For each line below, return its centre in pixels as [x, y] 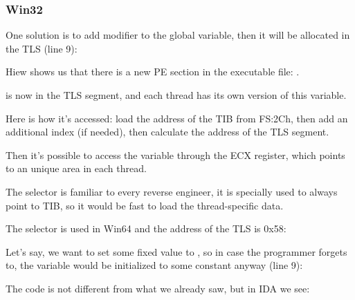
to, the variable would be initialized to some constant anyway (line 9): [154, 265]
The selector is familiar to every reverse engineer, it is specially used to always [172, 191]
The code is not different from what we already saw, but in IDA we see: [158, 288]
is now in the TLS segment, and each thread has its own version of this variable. [176, 95]
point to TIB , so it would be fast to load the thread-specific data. [145, 205]
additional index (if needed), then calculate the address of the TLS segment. [167, 132]
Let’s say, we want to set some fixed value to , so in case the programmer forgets [176, 251]
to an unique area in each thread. [76, 168]
